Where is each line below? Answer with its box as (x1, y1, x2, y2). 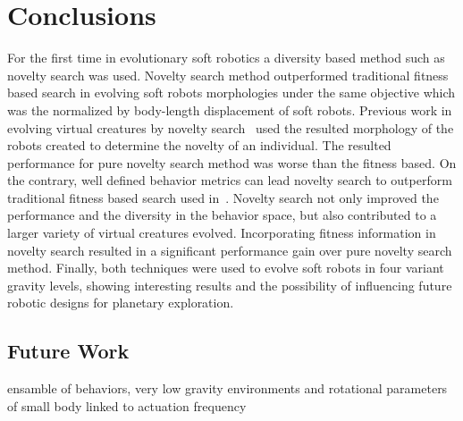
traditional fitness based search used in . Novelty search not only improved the (7, 188, 439, 206)
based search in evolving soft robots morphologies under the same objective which (7, 83, 456, 102)
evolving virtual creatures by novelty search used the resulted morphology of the (7, 118, 454, 137)
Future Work (7, 337, 130, 365)
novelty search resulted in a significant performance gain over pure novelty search (7, 240, 452, 259)
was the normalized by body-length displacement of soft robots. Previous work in (7, 100, 452, 119)
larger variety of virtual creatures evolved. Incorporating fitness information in (7, 223, 436, 242)
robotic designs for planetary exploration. (7, 293, 234, 312)
